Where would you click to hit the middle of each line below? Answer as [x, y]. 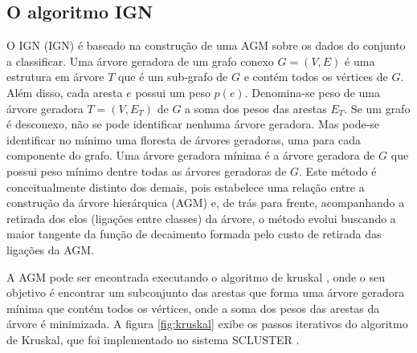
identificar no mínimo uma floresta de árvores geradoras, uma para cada [184, 139]
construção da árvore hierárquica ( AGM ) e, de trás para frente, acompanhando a [206, 203]
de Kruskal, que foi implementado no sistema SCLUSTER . [153, 339]
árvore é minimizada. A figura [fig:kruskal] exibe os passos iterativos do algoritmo [207, 324]
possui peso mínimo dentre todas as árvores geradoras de [147, 170]
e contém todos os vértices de [316, 77]
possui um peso [173, 92]
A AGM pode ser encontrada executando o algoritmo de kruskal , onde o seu [196, 276]
